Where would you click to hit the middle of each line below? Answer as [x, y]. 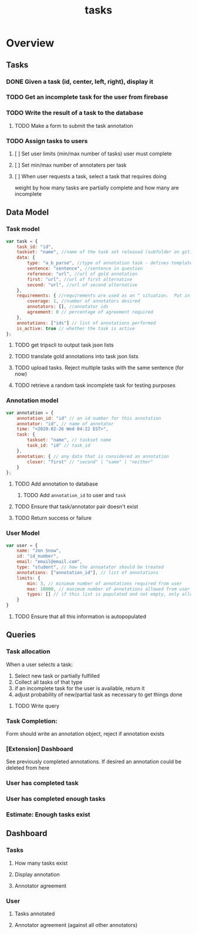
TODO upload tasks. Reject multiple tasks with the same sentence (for [99, 368]
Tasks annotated [35, 914]
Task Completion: [32, 721]
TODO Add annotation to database [56, 484]
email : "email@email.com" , [50, 562]
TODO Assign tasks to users [47, 141]
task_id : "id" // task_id [59, 446]
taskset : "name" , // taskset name [69, 440]
